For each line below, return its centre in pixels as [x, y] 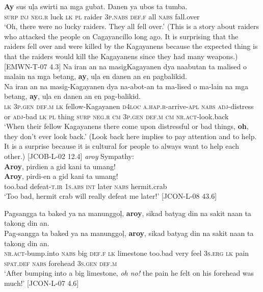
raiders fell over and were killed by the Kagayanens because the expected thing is [131, 46]
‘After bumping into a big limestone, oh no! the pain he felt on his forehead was [129, 273]
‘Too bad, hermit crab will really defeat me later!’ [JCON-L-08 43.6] [111, 196]
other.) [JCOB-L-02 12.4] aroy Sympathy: [69, 156]
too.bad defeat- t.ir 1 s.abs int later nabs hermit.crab [86, 186]
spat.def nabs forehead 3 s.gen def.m [61, 263]
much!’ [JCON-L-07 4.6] [42, 283]
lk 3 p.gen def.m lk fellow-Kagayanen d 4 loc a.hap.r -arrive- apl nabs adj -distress [129, 106]
